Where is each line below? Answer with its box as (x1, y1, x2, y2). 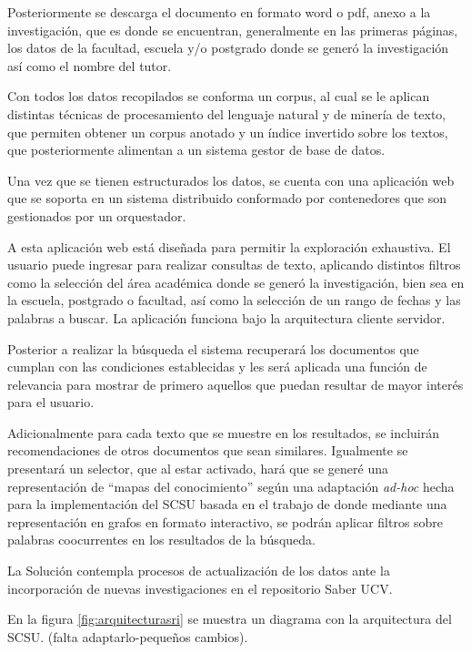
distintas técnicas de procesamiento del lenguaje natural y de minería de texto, (7, 104, 446, 123)
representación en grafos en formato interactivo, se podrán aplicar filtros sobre (7, 512, 444, 531)
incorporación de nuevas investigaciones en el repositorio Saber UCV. (7, 578, 393, 597)
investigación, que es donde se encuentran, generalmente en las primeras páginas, (7, 20, 458, 39)
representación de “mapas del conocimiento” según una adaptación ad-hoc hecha (7, 476, 455, 495)
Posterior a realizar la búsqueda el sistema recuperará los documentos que (7, 339, 419, 358)
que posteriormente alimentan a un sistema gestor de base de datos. (7, 140, 386, 159)
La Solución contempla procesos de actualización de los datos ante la (7, 561, 390, 580)
